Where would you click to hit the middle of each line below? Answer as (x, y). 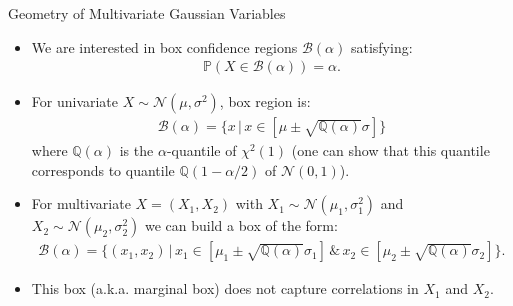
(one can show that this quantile (390, 150)
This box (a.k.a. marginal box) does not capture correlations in (225, 288)
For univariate (75, 101)
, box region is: (265, 101)
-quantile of (201, 150)
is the (136, 150)
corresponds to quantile (103, 169)
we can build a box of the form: (241, 225)
